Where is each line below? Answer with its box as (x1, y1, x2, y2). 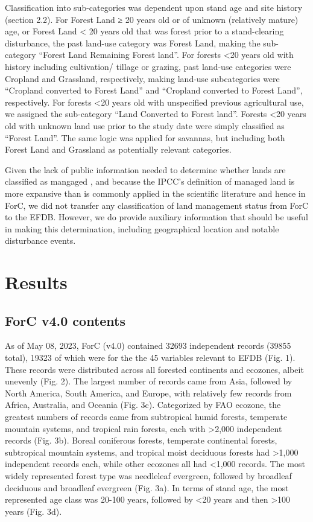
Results (5, 270, 68, 294)
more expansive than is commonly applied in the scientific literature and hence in (5, 186, 306, 199)
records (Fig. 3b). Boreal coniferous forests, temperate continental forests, (5, 434, 277, 447)
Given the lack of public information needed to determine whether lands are (5, 163, 286, 176)
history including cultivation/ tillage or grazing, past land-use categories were (5, 60, 291, 72)
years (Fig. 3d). (5, 504, 62, 517)
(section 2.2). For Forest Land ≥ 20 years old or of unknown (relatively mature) (5, 13, 299, 25)
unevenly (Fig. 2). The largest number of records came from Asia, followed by (5, 375, 292, 387)
